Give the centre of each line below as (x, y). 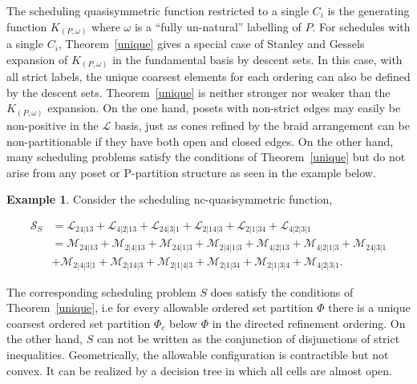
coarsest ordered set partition (79, 323)
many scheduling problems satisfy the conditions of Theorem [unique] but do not (206, 157)
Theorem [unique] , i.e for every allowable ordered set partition (160, 307)
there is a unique (369, 307)
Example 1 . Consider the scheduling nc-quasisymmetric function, (170, 199)
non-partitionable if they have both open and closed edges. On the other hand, (200, 141)
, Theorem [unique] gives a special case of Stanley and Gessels (211, 44)
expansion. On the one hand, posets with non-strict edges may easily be (224, 108)
